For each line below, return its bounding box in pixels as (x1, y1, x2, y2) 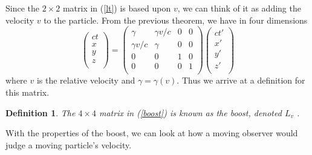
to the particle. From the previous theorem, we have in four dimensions (44, 13, 308, 26)
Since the (5, 2, 39, 14)
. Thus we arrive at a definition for (177, 74, 305, 87)
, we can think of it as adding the (177, 2, 301, 14)
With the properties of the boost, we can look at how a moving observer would (5, 127, 298, 139)
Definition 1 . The (5, 106, 76, 119)
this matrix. (5, 86, 50, 98)
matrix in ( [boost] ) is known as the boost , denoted (99, 106, 282, 119)
